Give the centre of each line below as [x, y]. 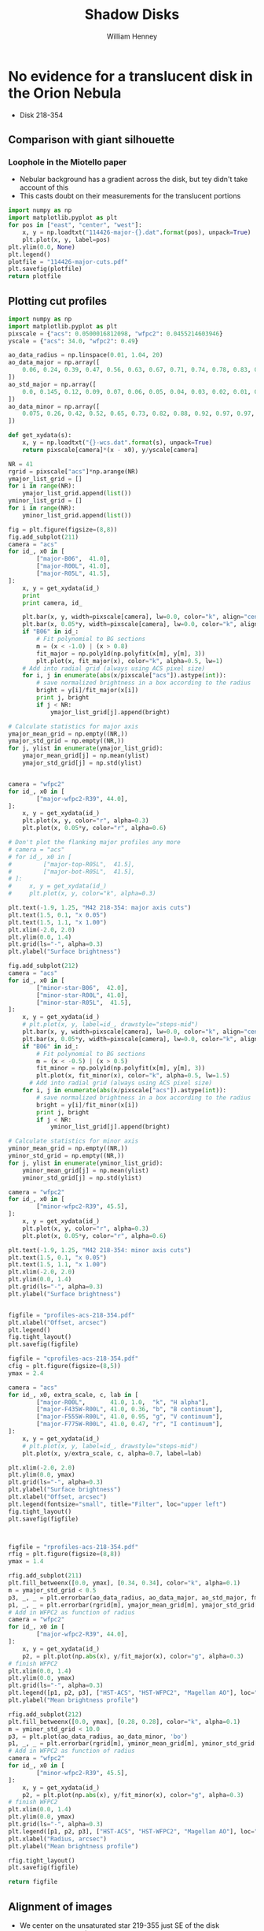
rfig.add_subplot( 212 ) [45, 1714]
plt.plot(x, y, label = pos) [66, 239]
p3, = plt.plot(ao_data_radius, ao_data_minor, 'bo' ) [98, 1736]
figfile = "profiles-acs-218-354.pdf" [71, 1315]
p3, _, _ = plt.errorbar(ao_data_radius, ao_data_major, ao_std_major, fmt [135, 1597]
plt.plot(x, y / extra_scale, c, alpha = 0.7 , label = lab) [112, 1453]
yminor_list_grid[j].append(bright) [110, 1127]
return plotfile [35, 276]
